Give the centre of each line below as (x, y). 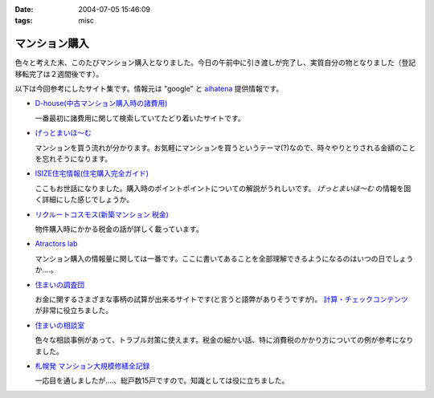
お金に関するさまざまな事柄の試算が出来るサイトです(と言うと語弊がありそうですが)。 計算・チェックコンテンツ (222, 299)
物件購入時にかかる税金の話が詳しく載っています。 (119, 229)
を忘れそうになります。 (74, 159)
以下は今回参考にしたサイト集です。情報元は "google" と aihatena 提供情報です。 (149, 89)
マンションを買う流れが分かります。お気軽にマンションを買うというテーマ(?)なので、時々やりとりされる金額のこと (225, 148)
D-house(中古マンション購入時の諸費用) (101, 104)
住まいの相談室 (59, 325)
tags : (24, 21)
